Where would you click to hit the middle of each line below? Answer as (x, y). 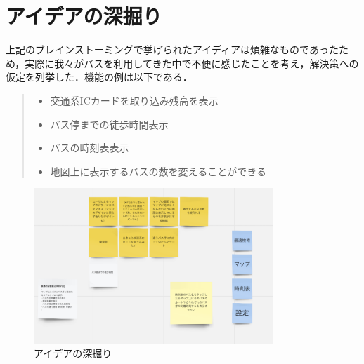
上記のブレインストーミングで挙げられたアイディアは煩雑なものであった (172, 49)
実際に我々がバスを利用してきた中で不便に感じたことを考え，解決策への (192, 63)
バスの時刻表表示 (90, 148)
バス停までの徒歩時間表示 (109, 124)
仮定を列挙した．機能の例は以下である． (99, 77)
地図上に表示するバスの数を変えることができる (158, 171)
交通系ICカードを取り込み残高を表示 (134, 100)
